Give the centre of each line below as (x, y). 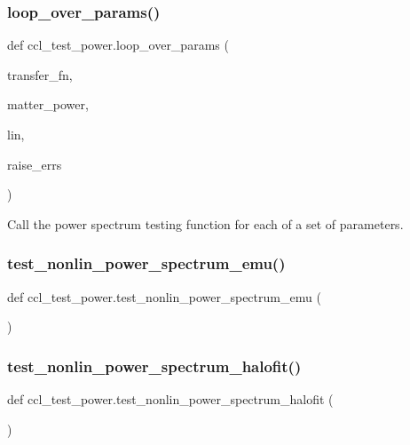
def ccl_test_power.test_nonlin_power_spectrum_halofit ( (170, 399)
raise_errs (35, 164)
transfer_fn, (40, 74)
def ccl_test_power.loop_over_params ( (118, 45)
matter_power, (48, 104)
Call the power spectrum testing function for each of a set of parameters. (205, 223)
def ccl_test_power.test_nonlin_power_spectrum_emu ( (164, 296)
